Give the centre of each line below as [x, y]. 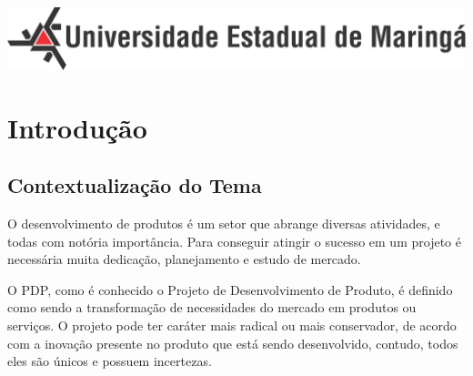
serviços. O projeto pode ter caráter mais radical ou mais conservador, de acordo [232, 325]
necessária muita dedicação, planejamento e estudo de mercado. [184, 259]
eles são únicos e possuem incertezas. [110, 361]
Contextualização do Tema [135, 185]
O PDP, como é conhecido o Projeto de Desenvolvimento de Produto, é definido [230, 289]
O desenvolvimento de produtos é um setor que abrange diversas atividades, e [224, 224]
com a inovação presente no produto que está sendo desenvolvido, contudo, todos [233, 343]
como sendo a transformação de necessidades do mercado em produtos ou [212, 307]
